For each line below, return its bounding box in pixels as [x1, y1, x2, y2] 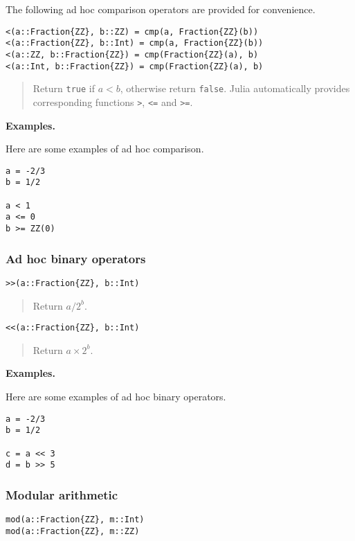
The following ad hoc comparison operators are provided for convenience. [6, 2, 316, 16]
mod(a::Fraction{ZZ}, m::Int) [6, 515, 145, 525]
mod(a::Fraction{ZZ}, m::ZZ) [6, 526, 140, 536]
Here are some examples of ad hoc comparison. [6, 141, 204, 156]
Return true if [33, 81, 95, 96]
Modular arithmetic [6, 486, 118, 503]
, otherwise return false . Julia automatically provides [120, 81, 350, 96]
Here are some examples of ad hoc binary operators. [6, 389, 226, 403]
